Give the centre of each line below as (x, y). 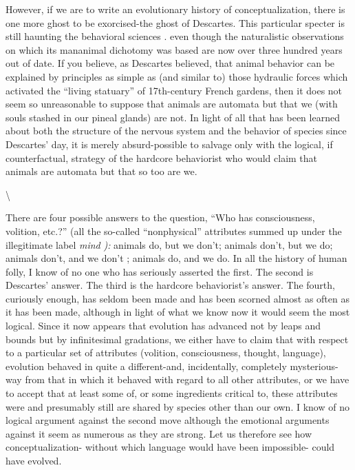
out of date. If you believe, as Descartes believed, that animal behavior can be (170, 63)
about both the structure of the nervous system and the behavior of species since (176, 131)
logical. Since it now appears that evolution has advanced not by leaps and (163, 326)
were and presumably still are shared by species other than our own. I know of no (177, 406)
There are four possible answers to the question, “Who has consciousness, (160, 217)
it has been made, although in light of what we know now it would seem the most (178, 312)
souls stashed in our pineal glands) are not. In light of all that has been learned (173, 117)
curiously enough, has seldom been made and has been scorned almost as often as (177, 298)
